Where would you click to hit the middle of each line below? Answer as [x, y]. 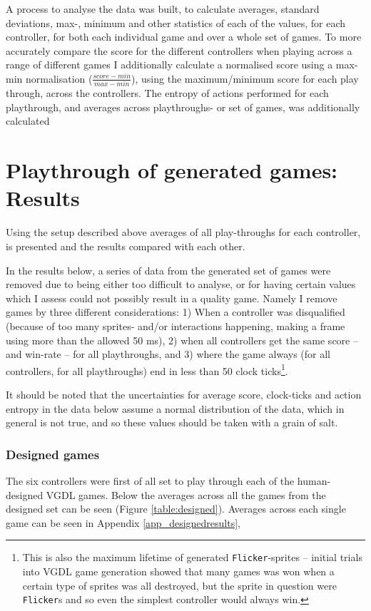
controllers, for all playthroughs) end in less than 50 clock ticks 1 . [147, 369]
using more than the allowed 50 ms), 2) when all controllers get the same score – [182, 340]
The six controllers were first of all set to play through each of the [150, 480]
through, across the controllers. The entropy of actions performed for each [167, 93]
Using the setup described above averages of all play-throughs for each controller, [183, 232]
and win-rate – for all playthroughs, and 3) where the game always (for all [168, 354]
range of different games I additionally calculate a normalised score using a [169, 65]
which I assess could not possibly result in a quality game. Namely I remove [172, 298]
